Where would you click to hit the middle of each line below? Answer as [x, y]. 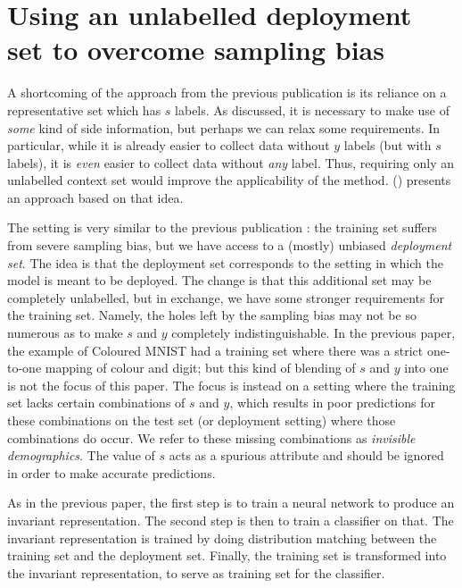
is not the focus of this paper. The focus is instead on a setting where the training [231, 385]
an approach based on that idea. [95, 197]
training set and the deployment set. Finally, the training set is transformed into [227, 555]
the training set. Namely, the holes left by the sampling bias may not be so [212, 315]
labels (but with [388, 145]
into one [426, 368]
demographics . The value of [81, 455]
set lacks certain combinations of [96, 403]
